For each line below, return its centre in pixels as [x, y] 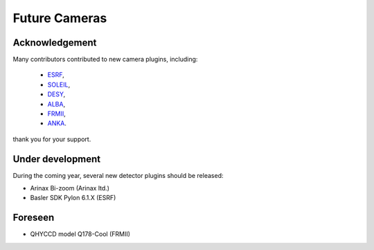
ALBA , [56, 104]
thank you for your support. [52, 139]
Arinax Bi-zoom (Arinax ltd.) [70, 188]
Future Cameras [60, 18]
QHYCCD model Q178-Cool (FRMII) [80, 234]
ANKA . [57, 123]
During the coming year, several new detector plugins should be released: [118, 175]
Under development [57, 159]
